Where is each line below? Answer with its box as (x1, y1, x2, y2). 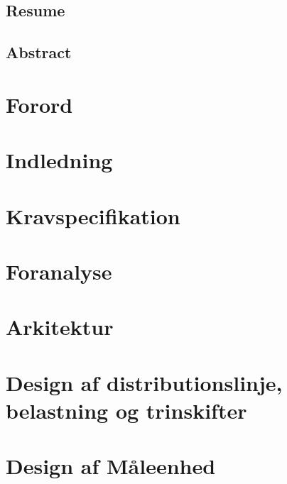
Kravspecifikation (6, 201, 180, 230)
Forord (6, 89, 73, 119)
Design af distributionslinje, (6, 368, 283, 397)
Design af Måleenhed (6, 451, 216, 480)
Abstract (6, 41, 72, 63)
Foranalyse (6, 256, 112, 285)
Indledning (6, 145, 113, 175)
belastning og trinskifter (6, 395, 247, 424)
